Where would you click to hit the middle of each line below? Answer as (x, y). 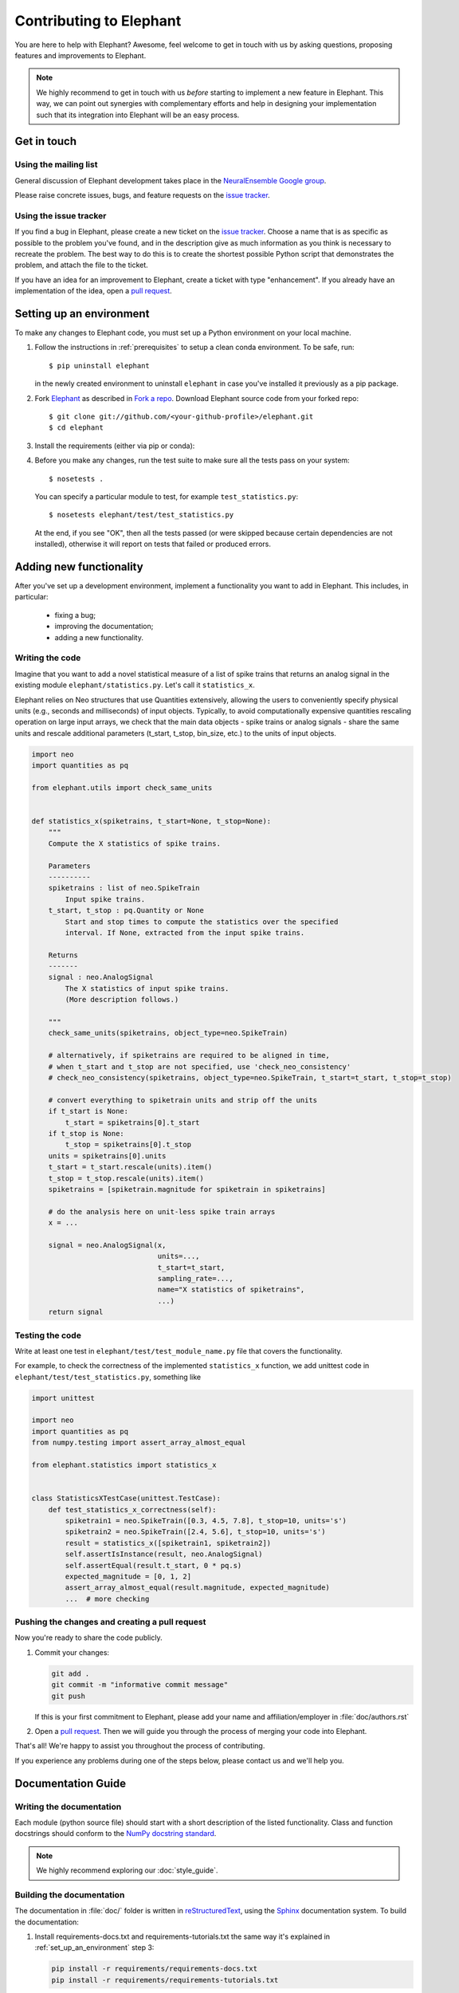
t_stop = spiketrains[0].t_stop (128, 1145)
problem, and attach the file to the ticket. (82, 265)
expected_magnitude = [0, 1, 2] (128, 1576)
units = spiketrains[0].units (107, 1156)
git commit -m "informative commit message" (140, 1685)
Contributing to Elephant (98, 21)
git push (69, 1696)
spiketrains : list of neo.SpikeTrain (124, 888)
